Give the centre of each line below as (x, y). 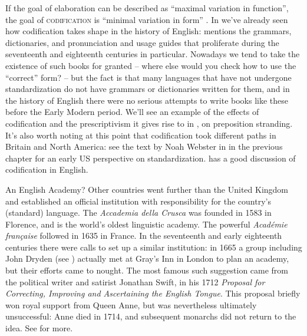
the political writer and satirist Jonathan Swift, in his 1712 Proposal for (135, 281)
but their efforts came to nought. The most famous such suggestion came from (147, 270)
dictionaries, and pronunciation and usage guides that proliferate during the (142, 42)
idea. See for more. (39, 328)
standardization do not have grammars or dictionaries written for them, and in (148, 89)
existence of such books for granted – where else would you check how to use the (151, 65)
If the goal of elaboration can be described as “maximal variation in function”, (147, 8)
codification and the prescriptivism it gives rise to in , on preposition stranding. (149, 123)
